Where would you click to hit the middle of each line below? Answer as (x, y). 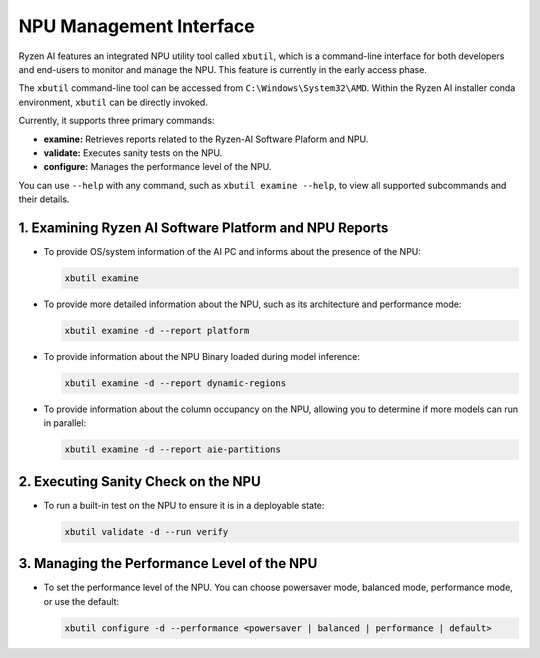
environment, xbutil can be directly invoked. (113, 102)
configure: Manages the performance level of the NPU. (157, 167)
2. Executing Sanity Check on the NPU (140, 481)
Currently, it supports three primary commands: (116, 121)
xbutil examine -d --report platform (157, 330)
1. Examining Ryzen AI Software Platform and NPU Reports (203, 227)
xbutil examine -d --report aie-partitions (173, 449)
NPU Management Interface (136, 26)
